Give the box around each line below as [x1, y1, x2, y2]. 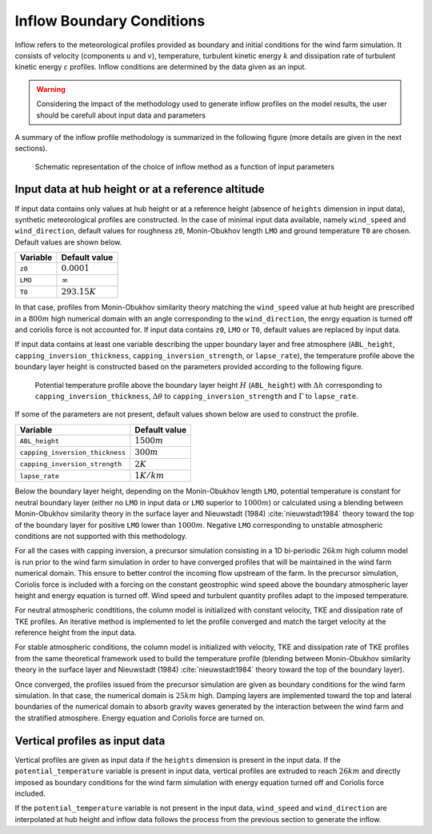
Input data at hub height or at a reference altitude [14, 182, 265, 196]
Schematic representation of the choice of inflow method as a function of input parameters [34, 162, 335, 171]
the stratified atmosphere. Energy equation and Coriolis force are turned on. [14, 712, 266, 723]
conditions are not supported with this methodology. [14, 531, 188, 541]
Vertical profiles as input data [14, 734, 166, 748]
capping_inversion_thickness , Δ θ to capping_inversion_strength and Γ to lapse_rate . [34, 392, 359, 401]
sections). [14, 144, 48, 154]
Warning [36, 84, 66, 94]
